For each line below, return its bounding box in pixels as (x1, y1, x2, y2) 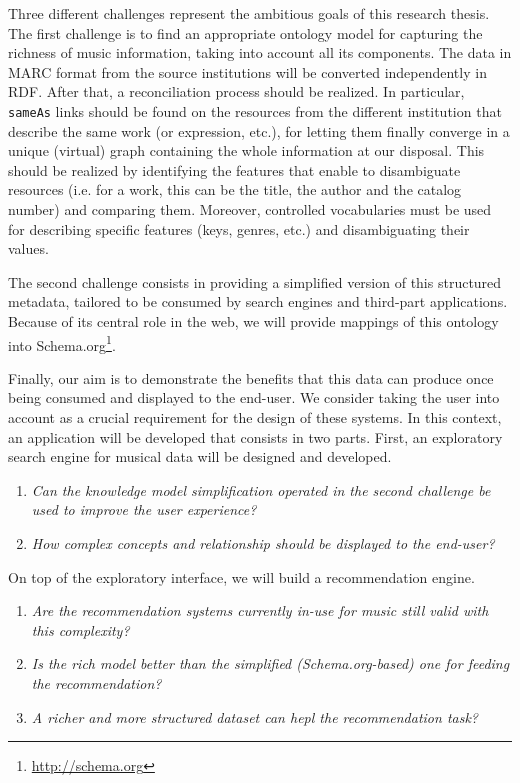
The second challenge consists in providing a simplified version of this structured (8, 271, 502, 292)
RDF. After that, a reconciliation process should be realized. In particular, (8, 81, 465, 102)
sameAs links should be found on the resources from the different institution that (8, 100, 502, 121)
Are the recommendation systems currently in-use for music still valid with (31, 600, 489, 621)
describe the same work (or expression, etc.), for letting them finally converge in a (8, 120, 510, 141)
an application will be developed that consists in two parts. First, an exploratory (8, 426, 503, 447)
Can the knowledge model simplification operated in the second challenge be (31, 479, 491, 500)
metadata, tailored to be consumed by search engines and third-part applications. (8, 291, 508, 312)
